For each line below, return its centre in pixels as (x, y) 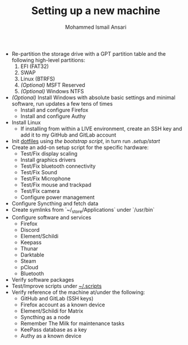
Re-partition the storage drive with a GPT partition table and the (89, 53)
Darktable (32, 255)
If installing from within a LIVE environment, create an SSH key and (101, 128)
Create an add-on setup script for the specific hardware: (80, 147)
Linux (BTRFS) (38, 79)
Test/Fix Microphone (46, 178)
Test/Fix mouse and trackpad (56, 185)
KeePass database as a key (53, 329)
